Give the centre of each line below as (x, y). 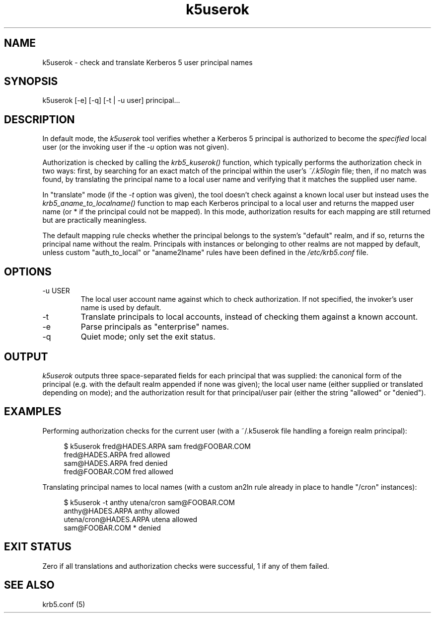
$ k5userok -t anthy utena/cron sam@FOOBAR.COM (149, 502)
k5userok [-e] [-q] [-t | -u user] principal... (111, 100)
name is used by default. (121, 308)
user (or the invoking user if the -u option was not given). (136, 147)
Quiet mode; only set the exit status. (148, 337)
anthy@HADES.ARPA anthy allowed (122, 511)
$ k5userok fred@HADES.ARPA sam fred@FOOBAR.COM (157, 446)
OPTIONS (28, 271)
